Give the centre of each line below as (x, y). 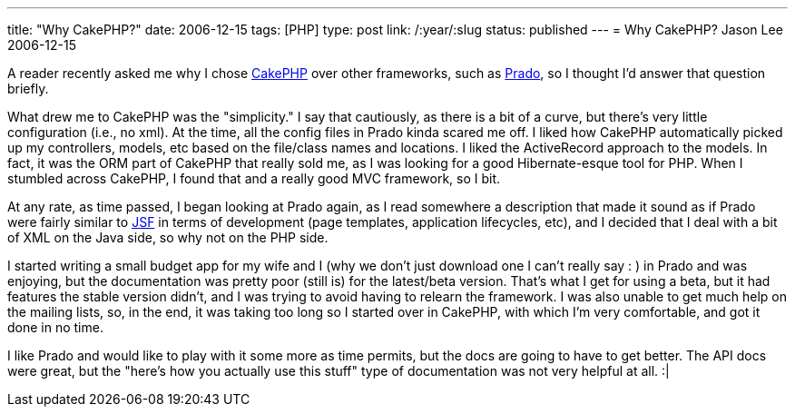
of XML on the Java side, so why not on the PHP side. (168, 237)
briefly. (28, 89)
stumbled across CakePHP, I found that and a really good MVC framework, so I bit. (254, 178)
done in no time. (55, 327)
